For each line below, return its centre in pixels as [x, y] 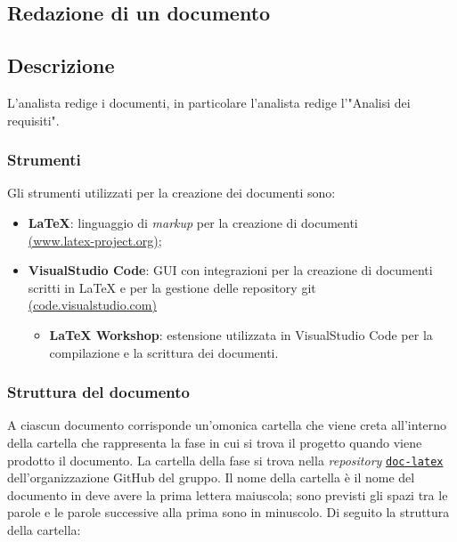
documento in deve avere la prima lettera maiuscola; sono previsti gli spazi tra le [228, 494]
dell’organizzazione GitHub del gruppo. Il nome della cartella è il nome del [211, 477]
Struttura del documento [98, 392]
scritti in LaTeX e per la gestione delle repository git [172, 287]
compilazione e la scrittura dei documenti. [164, 352]
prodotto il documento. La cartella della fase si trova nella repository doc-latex [225, 460]
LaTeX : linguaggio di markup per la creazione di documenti [193, 222]
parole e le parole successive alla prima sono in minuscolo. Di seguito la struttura [228, 512]
